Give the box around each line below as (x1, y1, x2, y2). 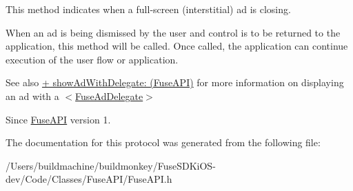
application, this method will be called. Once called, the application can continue (6, 39, 348, 53)
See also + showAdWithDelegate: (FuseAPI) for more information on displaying (6, 75, 344, 90)
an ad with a (6, 88, 59, 103)
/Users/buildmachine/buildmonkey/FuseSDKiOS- (6, 158, 216, 172)
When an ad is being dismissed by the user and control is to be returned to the (6, 25, 341, 39)
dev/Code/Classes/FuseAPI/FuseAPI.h (6, 172, 172, 186)
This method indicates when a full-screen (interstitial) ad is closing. (6, 2, 291, 16)
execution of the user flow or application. (6, 52, 179, 66)
